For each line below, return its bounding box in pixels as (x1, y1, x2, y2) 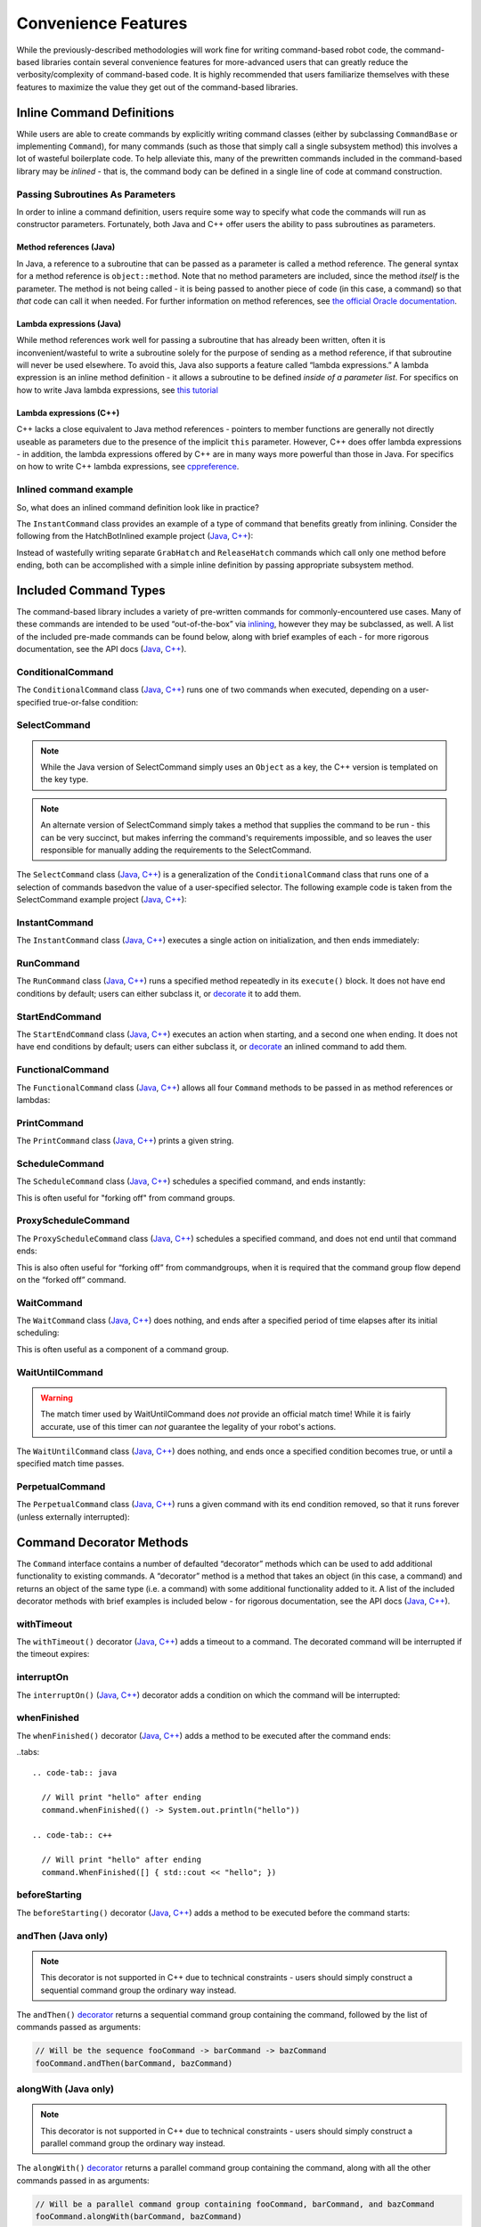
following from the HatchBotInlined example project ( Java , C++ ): (16, 531, 254, 542)
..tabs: (16, 1747, 40, 1758)
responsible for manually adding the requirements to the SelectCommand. (40, 844, 312, 855)
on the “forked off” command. (16, 1274, 126, 1285)
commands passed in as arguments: (16, 2174, 151, 2186)
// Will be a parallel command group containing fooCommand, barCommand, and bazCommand (35, 2198, 436, 2209)
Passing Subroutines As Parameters (16, 188, 176, 200)
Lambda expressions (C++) (16, 407, 120, 418)
